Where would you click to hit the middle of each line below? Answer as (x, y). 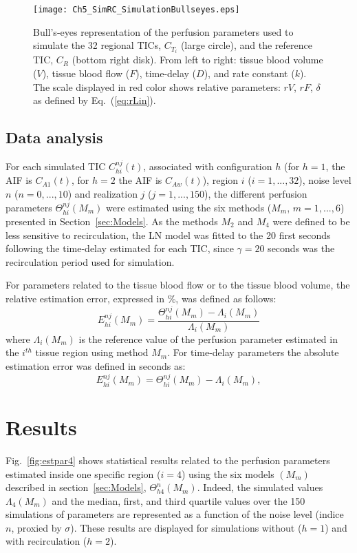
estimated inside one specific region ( (83, 473)
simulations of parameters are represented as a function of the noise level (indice (175, 514)
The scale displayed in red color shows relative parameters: (157, 86)
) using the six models (228, 473)
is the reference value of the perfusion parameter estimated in (208, 338)
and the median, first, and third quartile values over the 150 (178, 500)
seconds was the (301, 248)
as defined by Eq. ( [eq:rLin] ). (95, 100)
